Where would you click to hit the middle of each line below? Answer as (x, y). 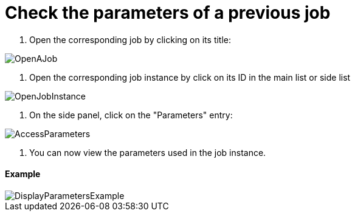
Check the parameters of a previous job (168, 13)
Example (23, 174)
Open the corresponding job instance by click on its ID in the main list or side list (190, 77)
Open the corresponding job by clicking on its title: (130, 39)
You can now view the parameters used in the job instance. (148, 152)
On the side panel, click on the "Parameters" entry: (131, 115)
